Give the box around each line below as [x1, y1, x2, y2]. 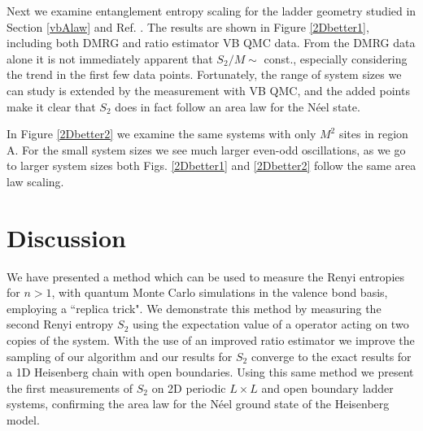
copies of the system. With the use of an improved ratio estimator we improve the [7, 332, 415, 349]
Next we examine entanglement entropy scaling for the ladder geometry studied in [7, 2, 416, 19]
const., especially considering [264, 50, 408, 67]
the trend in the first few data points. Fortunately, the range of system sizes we [7, 66, 402, 83]
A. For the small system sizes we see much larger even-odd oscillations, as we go [7, 141, 406, 158]
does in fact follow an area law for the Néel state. [115, 98, 360, 115]
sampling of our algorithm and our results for [7, 347, 233, 364]
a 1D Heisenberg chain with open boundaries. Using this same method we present [7, 364, 414, 381]
